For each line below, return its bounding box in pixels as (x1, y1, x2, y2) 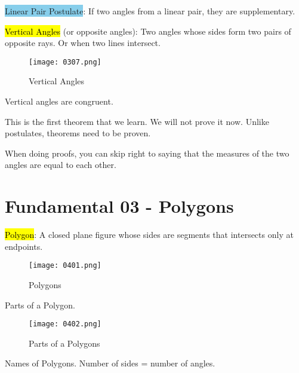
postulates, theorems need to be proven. (5, 127, 151, 139)
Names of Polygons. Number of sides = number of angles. (5, 357, 215, 369)
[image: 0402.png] (29, 320, 101, 329)
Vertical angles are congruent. (5, 95, 113, 108)
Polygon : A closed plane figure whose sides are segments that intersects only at (5, 228, 294, 241)
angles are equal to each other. (5, 158, 116, 171)
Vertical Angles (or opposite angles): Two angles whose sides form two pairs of (5, 25, 291, 37)
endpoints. (5, 240, 43, 252)
